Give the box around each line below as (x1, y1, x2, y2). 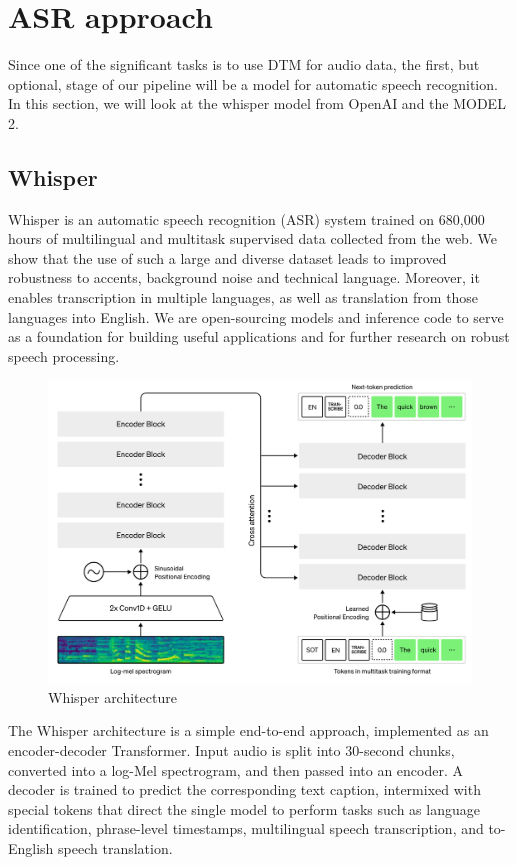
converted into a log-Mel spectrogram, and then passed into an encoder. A (8, 759, 463, 780)
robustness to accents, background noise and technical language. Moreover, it (8, 267, 480, 288)
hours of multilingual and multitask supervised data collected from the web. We (8, 228, 497, 249)
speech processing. (8, 345, 120, 366)
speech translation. (58, 837, 173, 858)
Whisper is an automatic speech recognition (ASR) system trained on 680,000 (8, 208, 485, 229)
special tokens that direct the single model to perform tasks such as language (8, 798, 480, 819)
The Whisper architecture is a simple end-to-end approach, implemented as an (8, 720, 489, 741)
